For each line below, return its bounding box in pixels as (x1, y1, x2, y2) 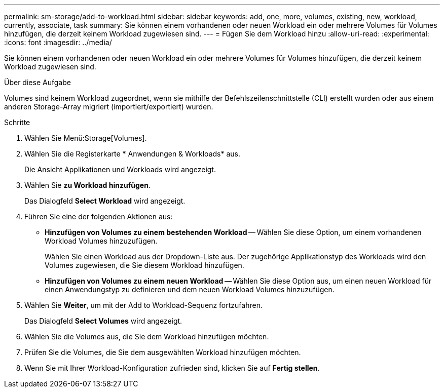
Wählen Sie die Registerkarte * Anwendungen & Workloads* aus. (24, 149, 240, 158)
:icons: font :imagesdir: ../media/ (4, 38, 112, 47)
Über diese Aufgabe (4, 78, 71, 87)
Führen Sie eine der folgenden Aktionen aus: (24, 212, 173, 221)
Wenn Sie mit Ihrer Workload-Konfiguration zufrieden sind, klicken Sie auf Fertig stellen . (24, 364, 320, 372)
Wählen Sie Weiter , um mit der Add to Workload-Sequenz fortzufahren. (24, 301, 263, 309)
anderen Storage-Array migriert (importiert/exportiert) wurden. (4, 102, 213, 111)
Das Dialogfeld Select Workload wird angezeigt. (24, 197, 186, 205)
